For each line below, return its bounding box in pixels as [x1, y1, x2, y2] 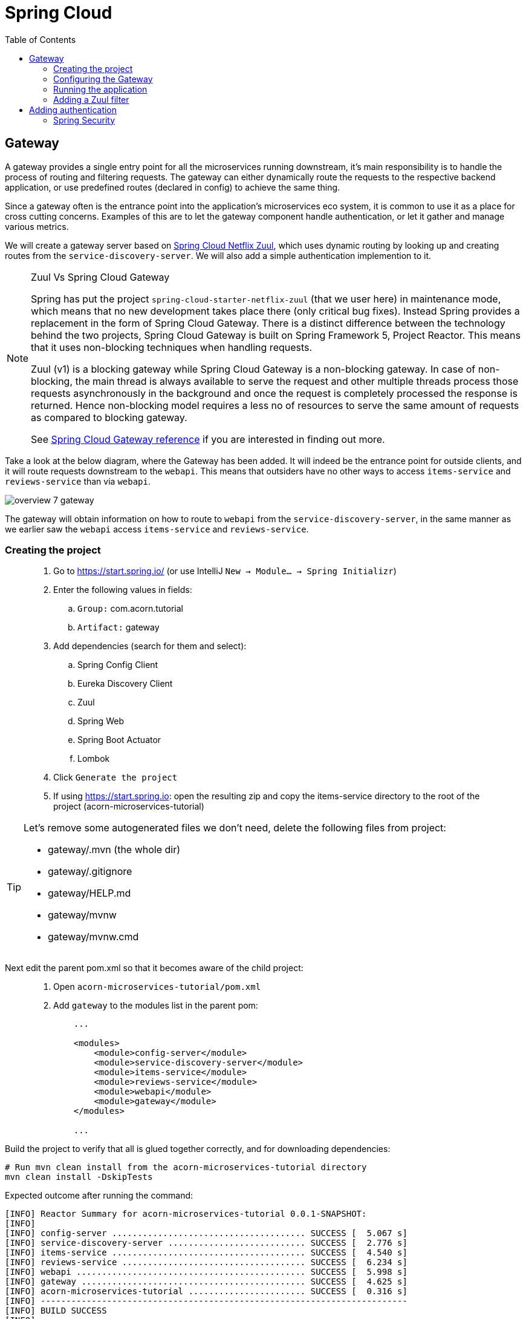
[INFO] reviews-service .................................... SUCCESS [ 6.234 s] [5, 1257, 407, 1268]
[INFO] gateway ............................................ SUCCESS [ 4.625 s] [5, 1277, 407, 1287]
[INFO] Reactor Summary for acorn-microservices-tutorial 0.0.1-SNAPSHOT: [5, 1209, 367, 1219]
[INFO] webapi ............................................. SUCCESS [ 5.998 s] [5, 1267, 407, 1277]
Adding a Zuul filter [53, 94, 129, 105]
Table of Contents [5, 34, 76, 45]
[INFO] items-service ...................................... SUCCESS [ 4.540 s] [5, 1248, 407, 1258]
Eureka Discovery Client [77, 678, 173, 689]
